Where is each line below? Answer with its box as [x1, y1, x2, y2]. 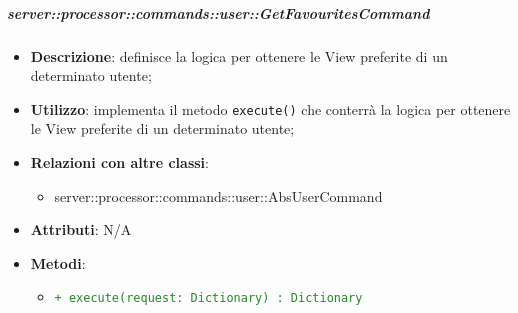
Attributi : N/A [30, 219, 132, 240]
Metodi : [30, 252, 86, 273]
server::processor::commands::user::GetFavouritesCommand [7, 2, 430, 23]
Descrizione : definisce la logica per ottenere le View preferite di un [30, 45, 448, 66]
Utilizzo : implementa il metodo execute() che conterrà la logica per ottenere [30, 98, 511, 119]
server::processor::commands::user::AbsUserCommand [54, 185, 383, 206]
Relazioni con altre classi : [30, 152, 209, 172]
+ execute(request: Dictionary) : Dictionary [54, 291, 363, 306]
